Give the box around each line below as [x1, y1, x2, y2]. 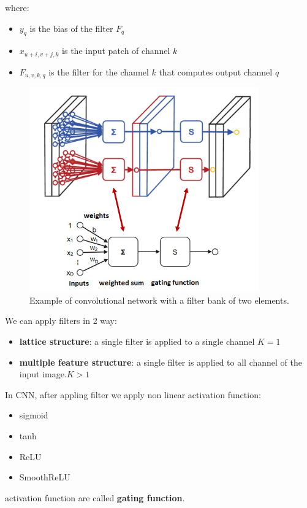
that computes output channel [159, 65, 273, 78]
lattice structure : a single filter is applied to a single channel [19, 335, 255, 348]
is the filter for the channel [48, 65, 149, 78]
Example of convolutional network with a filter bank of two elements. [29, 293, 289, 306]
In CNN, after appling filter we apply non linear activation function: [5, 388, 261, 401]
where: [5, 1, 29, 13]
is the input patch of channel [62, 44, 170, 57]
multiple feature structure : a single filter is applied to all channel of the [19, 355, 302, 368]
